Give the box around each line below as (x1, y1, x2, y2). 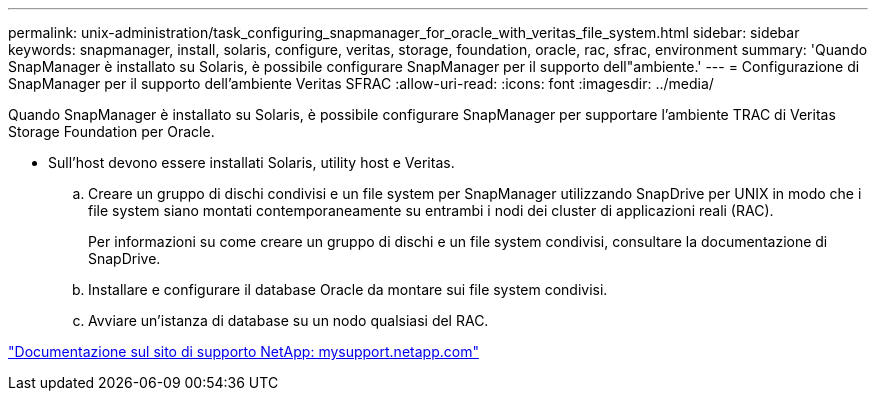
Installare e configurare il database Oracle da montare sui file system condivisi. (88, 281, 608, 298)
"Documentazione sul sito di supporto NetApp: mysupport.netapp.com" (8, 343, 479, 360)
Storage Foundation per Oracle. (8, 123, 215, 140)
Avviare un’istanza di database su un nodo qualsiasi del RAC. (88, 312, 489, 329)
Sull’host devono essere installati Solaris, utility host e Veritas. (48, 154, 455, 171)
